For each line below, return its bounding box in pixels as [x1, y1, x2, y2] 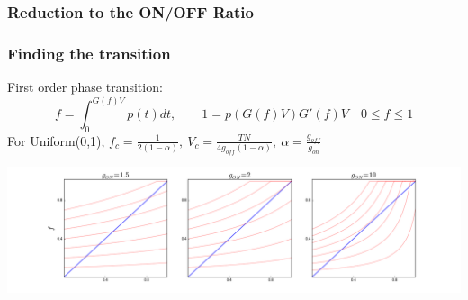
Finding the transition [7, 41, 171, 64]
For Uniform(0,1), [7, 131, 105, 150]
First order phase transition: [7, 77, 163, 96]
